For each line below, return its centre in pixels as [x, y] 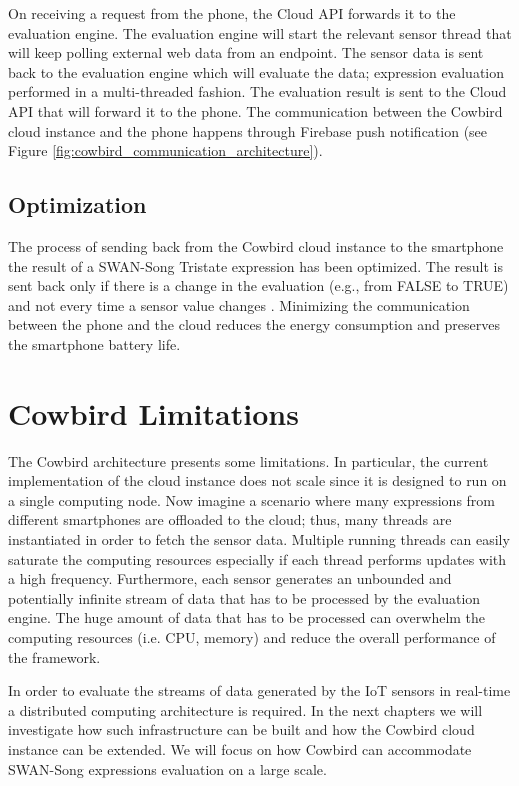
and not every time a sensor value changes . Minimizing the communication [239, 304]
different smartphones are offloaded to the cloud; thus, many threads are [230, 519]
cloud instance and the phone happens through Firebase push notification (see [248, 130]
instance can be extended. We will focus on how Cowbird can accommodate [240, 748]
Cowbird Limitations [153, 412]
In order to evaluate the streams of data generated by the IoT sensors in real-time [259, 690]
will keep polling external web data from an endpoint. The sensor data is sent [246, 52]
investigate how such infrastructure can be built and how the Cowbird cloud [241, 729]
